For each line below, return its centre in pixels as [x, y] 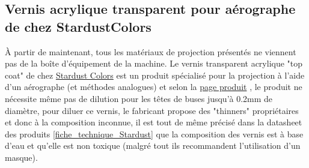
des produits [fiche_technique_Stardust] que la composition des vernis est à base [154, 133]
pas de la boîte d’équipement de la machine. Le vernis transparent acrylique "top [154, 63]
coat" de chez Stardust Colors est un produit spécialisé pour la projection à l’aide [155, 75]
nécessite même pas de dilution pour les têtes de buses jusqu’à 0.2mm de [139, 98]
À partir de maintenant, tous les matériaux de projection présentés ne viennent [151, 51]
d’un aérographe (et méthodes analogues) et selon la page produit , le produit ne [154, 87]
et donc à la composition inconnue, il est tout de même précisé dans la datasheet [154, 122]
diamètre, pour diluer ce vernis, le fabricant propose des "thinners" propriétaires [152, 110]
